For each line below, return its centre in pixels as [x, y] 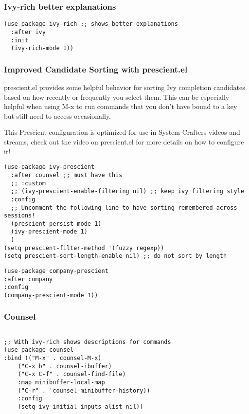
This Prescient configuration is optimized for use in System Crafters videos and [122, 132]
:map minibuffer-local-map [61, 382]
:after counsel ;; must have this [67, 175]
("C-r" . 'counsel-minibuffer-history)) [84, 390]
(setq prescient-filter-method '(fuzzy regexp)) [84, 248]
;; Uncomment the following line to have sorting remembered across [124, 207]
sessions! [20, 216]
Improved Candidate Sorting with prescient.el [96, 69]
